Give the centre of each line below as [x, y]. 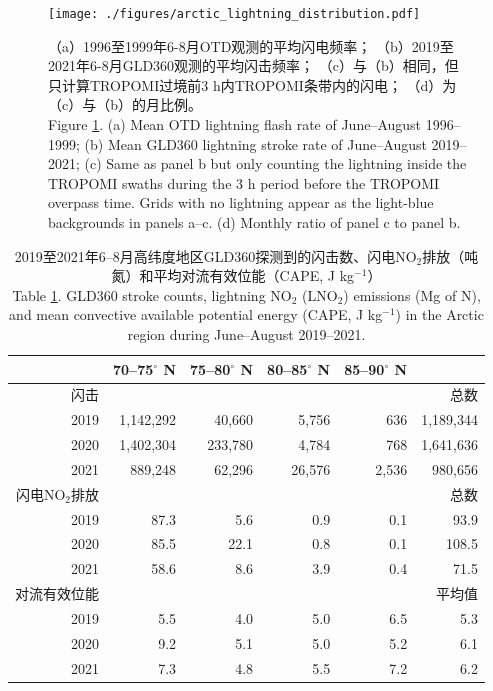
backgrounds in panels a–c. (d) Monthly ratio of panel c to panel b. [254, 222]
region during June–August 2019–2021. [246, 333]
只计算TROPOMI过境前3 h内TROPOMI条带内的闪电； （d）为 [252, 84]
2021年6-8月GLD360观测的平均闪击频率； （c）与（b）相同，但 [253, 65]
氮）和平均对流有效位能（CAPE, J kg [233, 275]
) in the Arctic [439, 314]
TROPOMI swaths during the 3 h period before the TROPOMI [244, 182]
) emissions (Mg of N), [412, 294]
